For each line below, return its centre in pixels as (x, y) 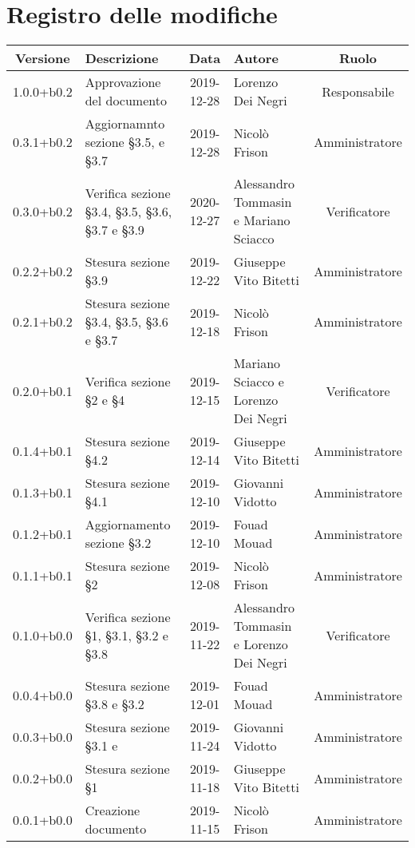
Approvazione (123, 82)
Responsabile (358, 91)
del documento (126, 101)
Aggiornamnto (125, 124)
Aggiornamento (128, 525)
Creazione (113, 810)
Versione (43, 58)
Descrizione (122, 58)
